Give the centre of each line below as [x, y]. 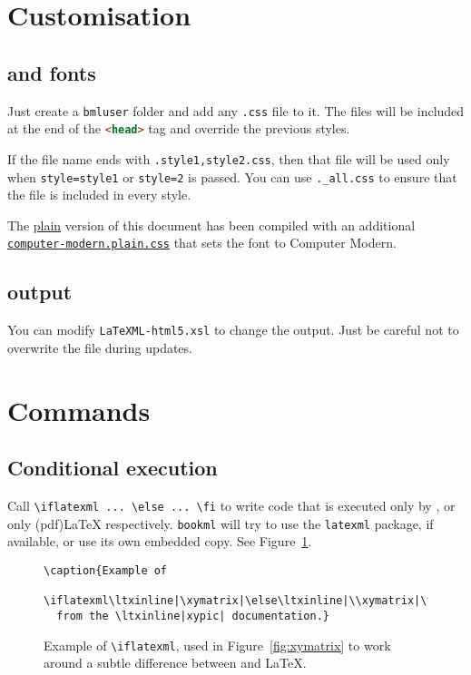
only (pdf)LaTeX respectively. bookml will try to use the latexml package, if [221, 523]
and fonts [52, 72]
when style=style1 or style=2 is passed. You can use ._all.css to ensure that [232, 176]
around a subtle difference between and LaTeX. [175, 663]
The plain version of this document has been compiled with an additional [211, 225]
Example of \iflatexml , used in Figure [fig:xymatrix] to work [217, 645]
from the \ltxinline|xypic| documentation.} [193, 616]
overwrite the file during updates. [100, 347]
